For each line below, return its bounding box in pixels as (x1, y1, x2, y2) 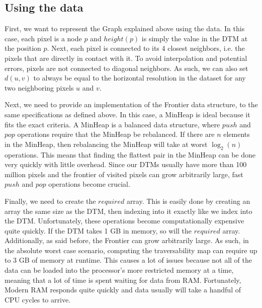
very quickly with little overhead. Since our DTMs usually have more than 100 (5, 159, 247, 170)
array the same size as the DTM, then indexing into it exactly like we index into (5, 205, 252, 216)
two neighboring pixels (5, 82, 74, 93)
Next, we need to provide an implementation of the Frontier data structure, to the (5, 99, 258, 110)
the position (5, 43, 41, 53)
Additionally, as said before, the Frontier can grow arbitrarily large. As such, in (5, 235, 249, 246)
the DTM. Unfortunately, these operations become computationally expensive (5, 215, 244, 226)
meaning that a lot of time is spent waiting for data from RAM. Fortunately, (5, 274, 241, 285)
